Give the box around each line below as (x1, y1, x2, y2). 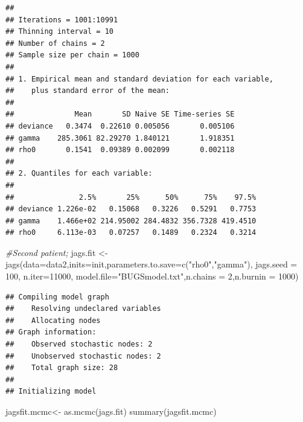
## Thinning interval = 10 (5, 27, 113, 36)
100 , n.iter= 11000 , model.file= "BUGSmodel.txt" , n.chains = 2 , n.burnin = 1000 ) (5, 270, 299, 283)
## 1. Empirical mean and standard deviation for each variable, (5, 74, 273, 83)
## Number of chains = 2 (5, 39, 105, 48)
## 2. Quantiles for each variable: (5, 169, 153, 178)
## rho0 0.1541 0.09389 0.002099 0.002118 (5, 145, 235, 155)
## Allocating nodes (5, 316, 101, 325)
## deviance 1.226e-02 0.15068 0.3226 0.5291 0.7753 (5, 205, 257, 214)
